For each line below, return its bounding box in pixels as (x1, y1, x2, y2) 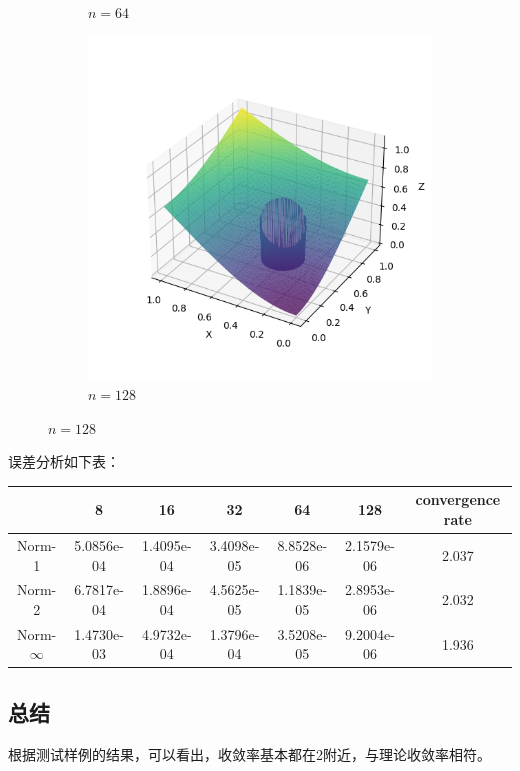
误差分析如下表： (8, 451, 120, 472)
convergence (415, 489, 501, 510)
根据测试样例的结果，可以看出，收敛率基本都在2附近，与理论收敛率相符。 (8, 743, 491, 764)
